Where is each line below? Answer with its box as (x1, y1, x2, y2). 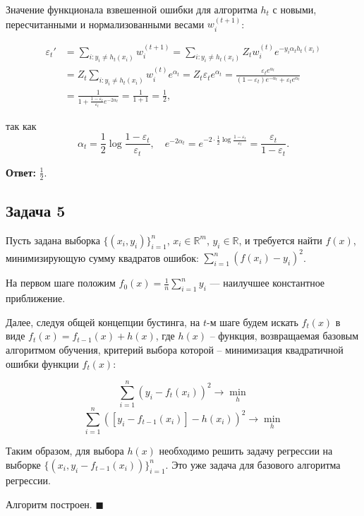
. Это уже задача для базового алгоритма (165, 457, 341, 472)
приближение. (6, 291, 66, 306)
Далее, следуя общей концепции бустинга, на (6, 314, 200, 329)
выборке (6, 457, 41, 472)
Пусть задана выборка (6, 232, 100, 247)
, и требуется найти (238, 232, 322, 247)
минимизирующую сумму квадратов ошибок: (6, 250, 199, 265)
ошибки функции (6, 356, 79, 371)
